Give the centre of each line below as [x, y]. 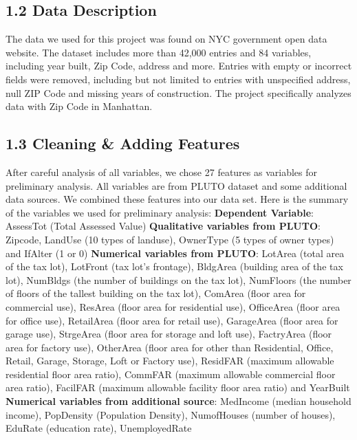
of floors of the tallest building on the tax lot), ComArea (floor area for [156, 293]
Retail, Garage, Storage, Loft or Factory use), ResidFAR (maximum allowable [170, 361]
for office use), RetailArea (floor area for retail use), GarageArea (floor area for [172, 320]
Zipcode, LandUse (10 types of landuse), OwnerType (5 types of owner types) [170, 239]
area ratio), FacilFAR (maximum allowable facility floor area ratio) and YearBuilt [178, 387]
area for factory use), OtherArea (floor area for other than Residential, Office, [170, 347]
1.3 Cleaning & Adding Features [123, 143]
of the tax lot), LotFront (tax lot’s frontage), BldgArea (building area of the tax [174, 266]
